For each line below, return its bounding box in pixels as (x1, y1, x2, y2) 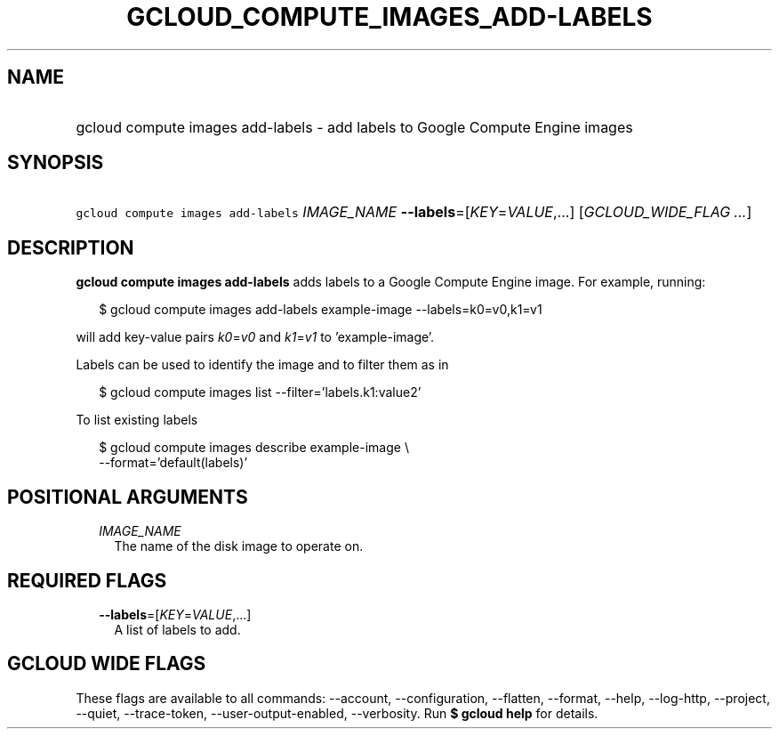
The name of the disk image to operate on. (114, 538, 364, 554)
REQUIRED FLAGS (7, 569, 167, 592)
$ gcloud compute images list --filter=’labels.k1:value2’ (99, 384, 422, 400)
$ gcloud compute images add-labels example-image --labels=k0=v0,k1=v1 (99, 302, 542, 318)
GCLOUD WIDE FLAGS (7, 652, 206, 675)
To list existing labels (76, 412, 198, 428)
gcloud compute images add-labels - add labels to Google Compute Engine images (76, 117, 633, 136)
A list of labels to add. (114, 621, 241, 637)
